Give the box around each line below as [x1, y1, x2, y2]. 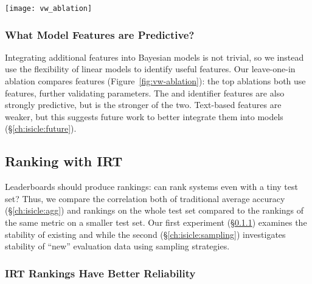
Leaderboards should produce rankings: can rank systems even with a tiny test [5, 180, 298, 193]
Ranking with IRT [5, 152, 123, 171]
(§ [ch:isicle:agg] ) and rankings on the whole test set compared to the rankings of [5, 204, 304, 217]
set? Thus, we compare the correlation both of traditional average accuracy [5, 192, 285, 205]
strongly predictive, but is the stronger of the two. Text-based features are [5, 98, 282, 111]
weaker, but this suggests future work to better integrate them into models [5, 110, 283, 123]
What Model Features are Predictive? [5, 27, 195, 42]
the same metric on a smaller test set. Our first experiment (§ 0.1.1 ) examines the [5, 216, 307, 229]
